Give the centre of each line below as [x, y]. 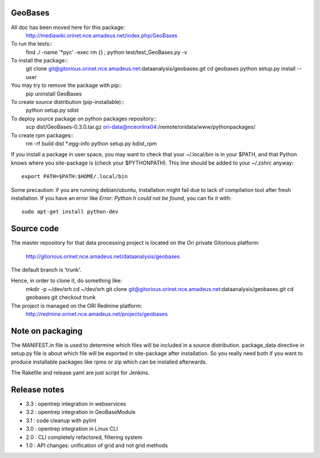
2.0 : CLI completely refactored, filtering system [84, 437]
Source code [35, 229]
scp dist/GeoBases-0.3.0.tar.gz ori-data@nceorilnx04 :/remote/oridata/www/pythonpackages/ [141, 127]
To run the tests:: [32, 44]
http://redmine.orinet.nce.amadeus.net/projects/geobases [97, 314]
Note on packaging [47, 331]
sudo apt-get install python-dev [70, 212]
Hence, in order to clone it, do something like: [67, 281]
